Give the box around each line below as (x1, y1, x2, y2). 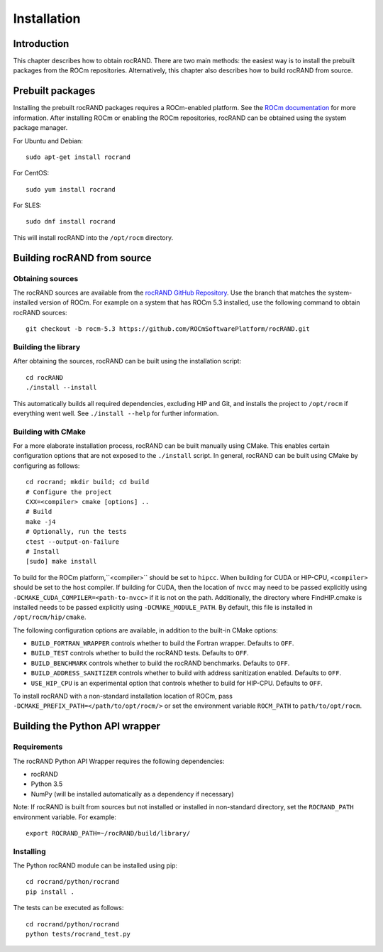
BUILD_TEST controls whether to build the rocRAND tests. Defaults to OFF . (30, 649, 249, 657)
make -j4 (26, 518, 56, 525)
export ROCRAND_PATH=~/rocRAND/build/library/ (26, 829, 191, 837)
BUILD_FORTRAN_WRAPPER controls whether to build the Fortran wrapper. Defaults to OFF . (30, 639, 294, 647)
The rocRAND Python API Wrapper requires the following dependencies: (13, 757, 225, 765)
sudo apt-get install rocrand (26, 153, 131, 161)
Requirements (13, 742, 63, 752)
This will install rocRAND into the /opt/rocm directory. (13, 233, 174, 241)
